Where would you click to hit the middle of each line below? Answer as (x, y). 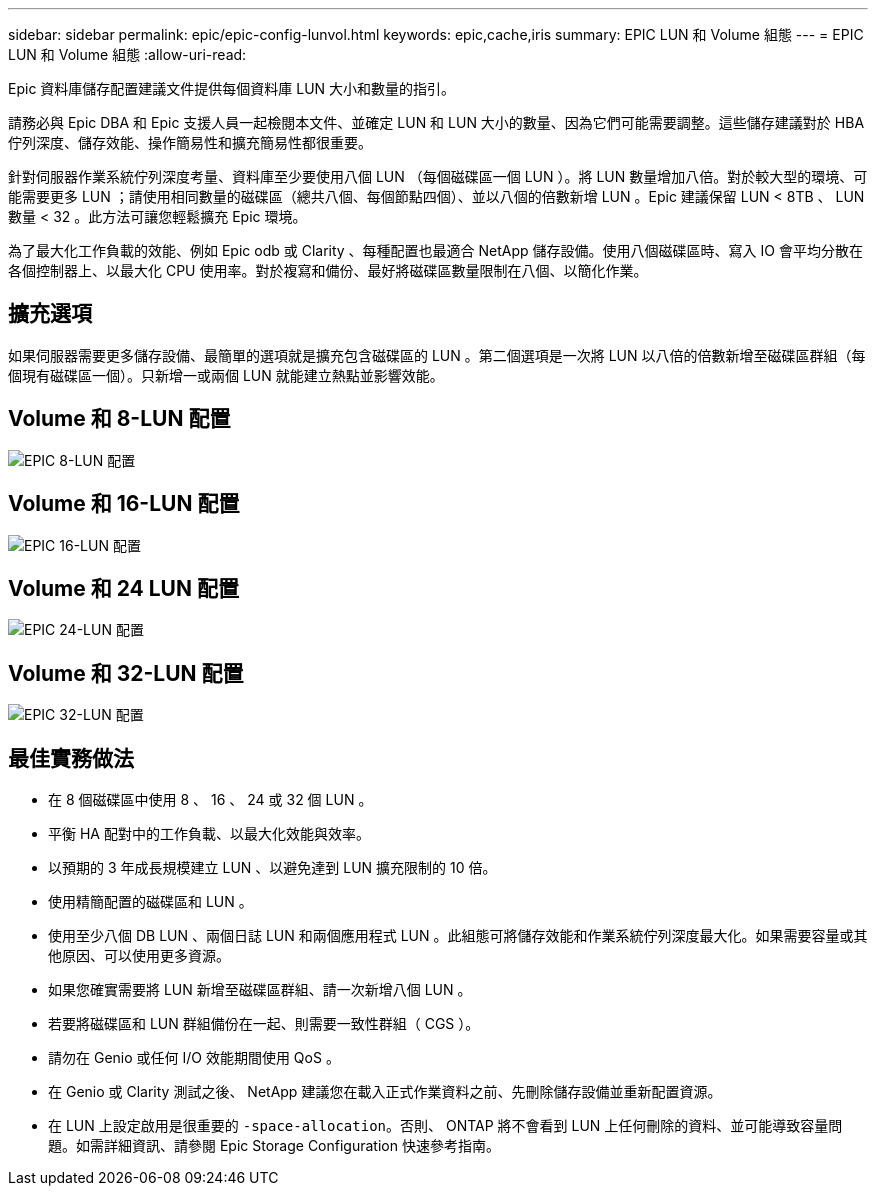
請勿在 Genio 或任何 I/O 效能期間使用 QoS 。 (194, 1058)
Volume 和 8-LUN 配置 (119, 419)
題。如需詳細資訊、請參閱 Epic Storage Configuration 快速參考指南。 (274, 1146)
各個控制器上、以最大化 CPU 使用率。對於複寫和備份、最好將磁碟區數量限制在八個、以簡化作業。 (328, 270)
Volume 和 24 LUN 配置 (123, 588)
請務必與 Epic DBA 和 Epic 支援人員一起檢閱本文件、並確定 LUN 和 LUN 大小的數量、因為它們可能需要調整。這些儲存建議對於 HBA (436, 122)
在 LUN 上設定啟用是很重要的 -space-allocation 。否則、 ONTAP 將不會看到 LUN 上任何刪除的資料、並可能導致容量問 (445, 1126)
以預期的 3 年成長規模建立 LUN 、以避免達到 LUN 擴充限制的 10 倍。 (272, 868)
